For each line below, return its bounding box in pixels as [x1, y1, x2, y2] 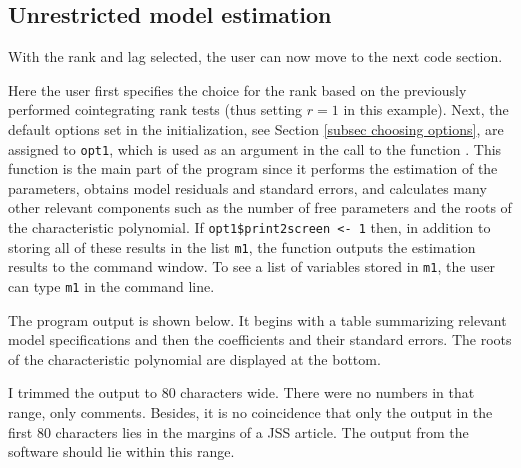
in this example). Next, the [343, 99, 509, 120]
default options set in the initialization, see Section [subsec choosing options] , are [8, 118, 504, 139]
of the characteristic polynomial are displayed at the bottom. [8, 348, 381, 369]
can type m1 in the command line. [8, 275, 215, 296]
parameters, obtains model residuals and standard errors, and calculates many [8, 177, 487, 198]
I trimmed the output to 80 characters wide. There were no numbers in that [8, 382, 475, 403]
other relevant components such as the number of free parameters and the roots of [8, 197, 512, 218]
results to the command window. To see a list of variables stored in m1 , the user [8, 256, 496, 277]
